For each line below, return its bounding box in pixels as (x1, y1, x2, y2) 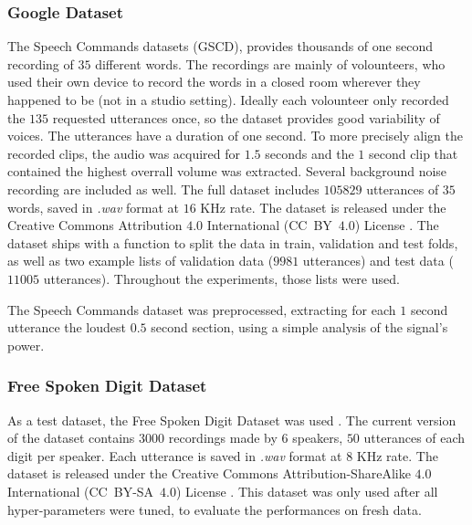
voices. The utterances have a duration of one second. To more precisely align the (7, 126, 463, 145)
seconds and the (265, 143, 354, 163)
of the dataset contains (7, 428, 135, 447)
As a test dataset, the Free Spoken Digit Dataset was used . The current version (7, 410, 456, 429)
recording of (7, 54, 74, 73)
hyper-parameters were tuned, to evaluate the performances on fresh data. (7, 499, 422, 519)
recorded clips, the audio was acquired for (7, 143, 241, 163)
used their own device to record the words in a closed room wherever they (7, 72, 421, 91)
